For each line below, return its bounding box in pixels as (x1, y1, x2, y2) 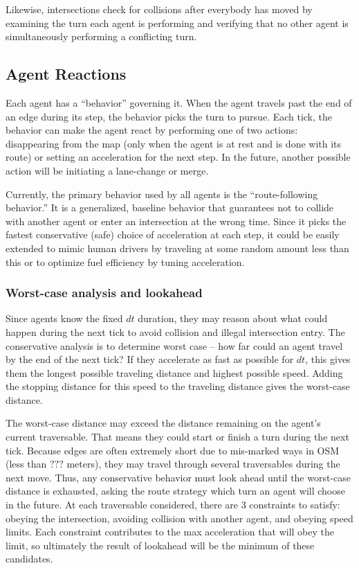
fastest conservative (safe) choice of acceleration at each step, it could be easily (6, 227, 340, 242)
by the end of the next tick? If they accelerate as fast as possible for (6, 352, 294, 366)
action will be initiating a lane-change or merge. (6, 163, 209, 177)
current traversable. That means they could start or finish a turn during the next (6, 429, 349, 444)
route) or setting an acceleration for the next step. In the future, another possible (6, 150, 351, 164)
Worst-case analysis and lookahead (6, 284, 203, 301)
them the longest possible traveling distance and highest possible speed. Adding (6, 365, 343, 380)
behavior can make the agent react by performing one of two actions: (6, 123, 298, 137)
